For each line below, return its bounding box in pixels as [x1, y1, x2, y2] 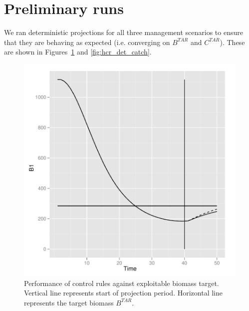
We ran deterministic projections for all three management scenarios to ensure [4, 27, 243, 37]
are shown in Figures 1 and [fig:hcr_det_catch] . [4, 46, 152, 57]
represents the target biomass [24, 297, 114, 307]
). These [220, 36, 245, 47]
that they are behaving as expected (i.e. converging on [4, 36, 170, 47]
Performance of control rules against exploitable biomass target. [24, 277, 219, 288]
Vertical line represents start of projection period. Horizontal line [24, 287, 223, 298]
